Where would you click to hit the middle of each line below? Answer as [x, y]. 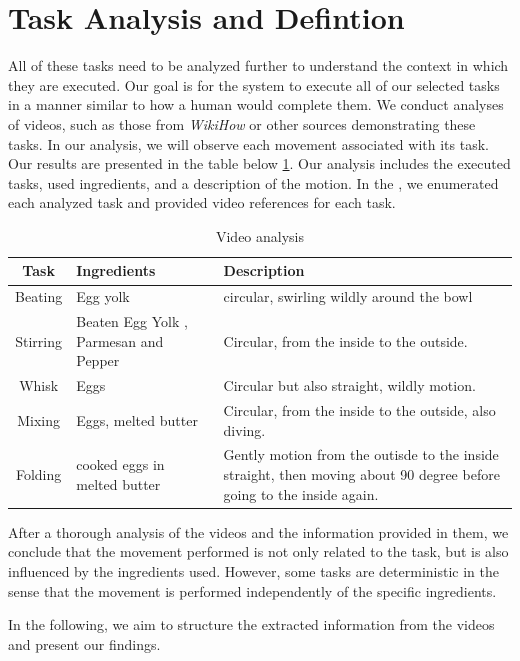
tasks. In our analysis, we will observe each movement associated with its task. [248, 143]
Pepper [98, 360]
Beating [39, 296]
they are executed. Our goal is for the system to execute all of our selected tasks [254, 84]
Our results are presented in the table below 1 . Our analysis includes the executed [259, 163]
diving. [244, 429]
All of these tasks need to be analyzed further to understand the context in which [258, 65]
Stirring [39, 340]
